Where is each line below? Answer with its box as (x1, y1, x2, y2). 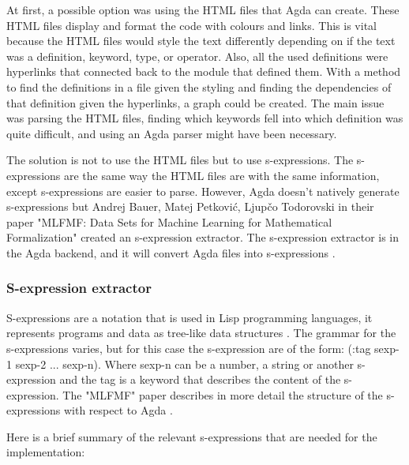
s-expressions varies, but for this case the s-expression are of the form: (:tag (6, 339, 371, 356)
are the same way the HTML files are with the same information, (63, 167, 380, 183)
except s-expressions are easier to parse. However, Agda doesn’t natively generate (6, 182, 400, 199)
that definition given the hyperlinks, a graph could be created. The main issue (6, 94, 385, 111)
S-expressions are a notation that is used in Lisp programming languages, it (6, 309, 373, 325)
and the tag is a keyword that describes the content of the (59, 371, 341, 388)
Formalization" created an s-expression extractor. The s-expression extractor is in (6, 229, 400, 246)
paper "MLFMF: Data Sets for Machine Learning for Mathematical (6, 213, 332, 230)
